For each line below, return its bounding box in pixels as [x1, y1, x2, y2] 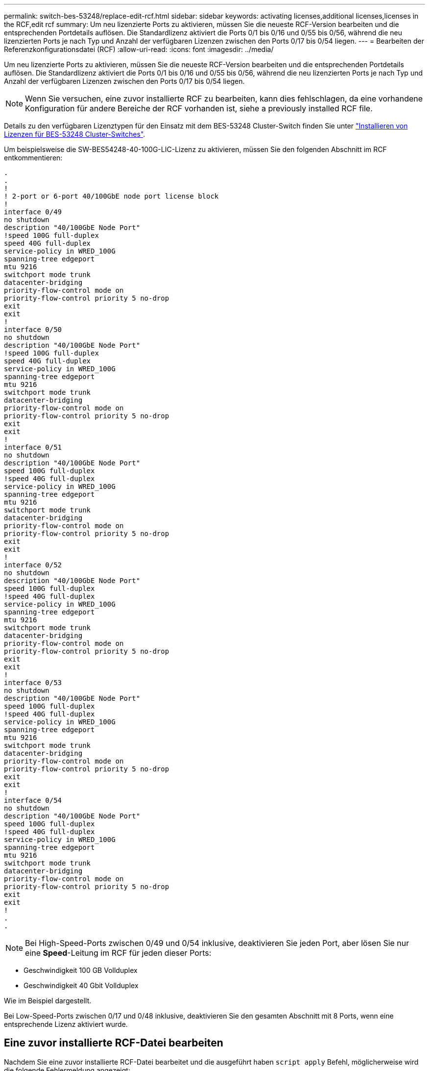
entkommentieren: [4, 153, 63, 162]
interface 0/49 [4, 208, 62, 216]
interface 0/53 [4, 679, 62, 687]
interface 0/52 [4, 561, 62, 569]
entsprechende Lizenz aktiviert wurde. [4, 1020, 128, 1028]
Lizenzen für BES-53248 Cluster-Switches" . [4, 130, 145, 138]
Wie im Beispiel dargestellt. [4, 996, 92, 1005]
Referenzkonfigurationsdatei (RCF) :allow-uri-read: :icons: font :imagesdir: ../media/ [4, 45, 274, 53]
